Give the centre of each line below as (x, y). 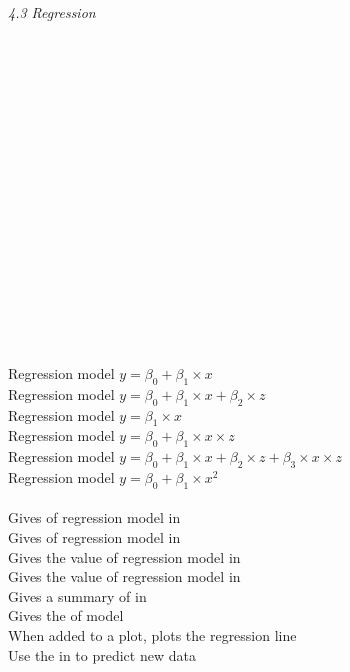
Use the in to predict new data (102, 654)
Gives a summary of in (77, 595)
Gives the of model (66, 615)
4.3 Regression (52, 12)
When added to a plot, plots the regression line (152, 635)
